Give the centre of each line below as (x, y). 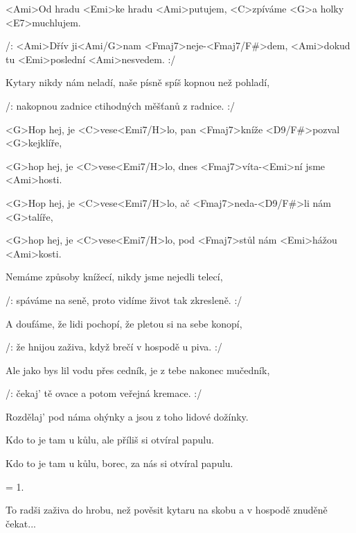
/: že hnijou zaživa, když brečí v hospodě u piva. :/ (114, 347)
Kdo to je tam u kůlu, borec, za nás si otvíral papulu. (119, 463)
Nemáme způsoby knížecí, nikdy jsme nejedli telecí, (114, 277)
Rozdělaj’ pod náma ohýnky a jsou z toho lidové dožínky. (127, 416)
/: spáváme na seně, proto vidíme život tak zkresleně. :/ (124, 299)
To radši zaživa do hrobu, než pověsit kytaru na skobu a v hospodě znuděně (167, 510)
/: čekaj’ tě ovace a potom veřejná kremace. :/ (104, 393)
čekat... (21, 523)
